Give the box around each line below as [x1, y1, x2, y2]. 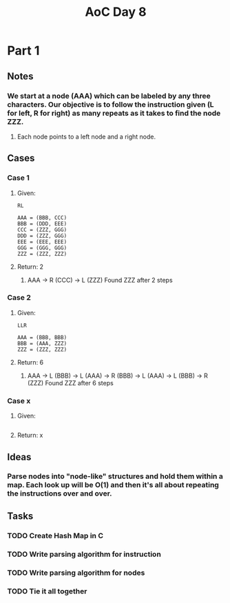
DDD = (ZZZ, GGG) [17, 232, 67, 239]
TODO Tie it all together [7, 586, 87, 596]
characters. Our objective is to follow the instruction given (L [7, 99, 215, 109]
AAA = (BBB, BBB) [17, 334, 67, 341]
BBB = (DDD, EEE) [17, 220, 67, 227]
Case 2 [7, 293, 31, 303]
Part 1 [7, 43, 40, 59]
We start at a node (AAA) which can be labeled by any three [7, 91, 211, 101]
